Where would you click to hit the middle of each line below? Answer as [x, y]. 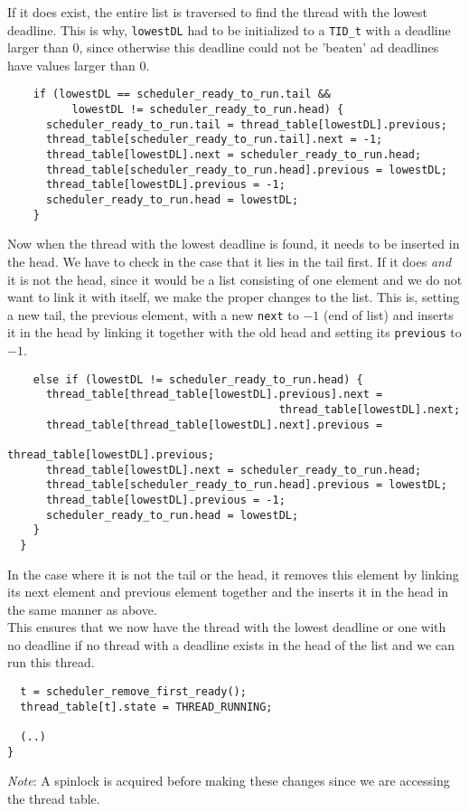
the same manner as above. [82, 609]
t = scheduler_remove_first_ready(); [133, 692]
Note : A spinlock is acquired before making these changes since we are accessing [229, 781]
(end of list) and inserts [388, 314]
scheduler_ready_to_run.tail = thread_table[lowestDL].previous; [246, 124]
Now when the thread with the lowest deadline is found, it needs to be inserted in [234, 244]
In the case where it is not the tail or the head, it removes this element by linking [233, 574]
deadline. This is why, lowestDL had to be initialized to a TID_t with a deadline [229, 29]
